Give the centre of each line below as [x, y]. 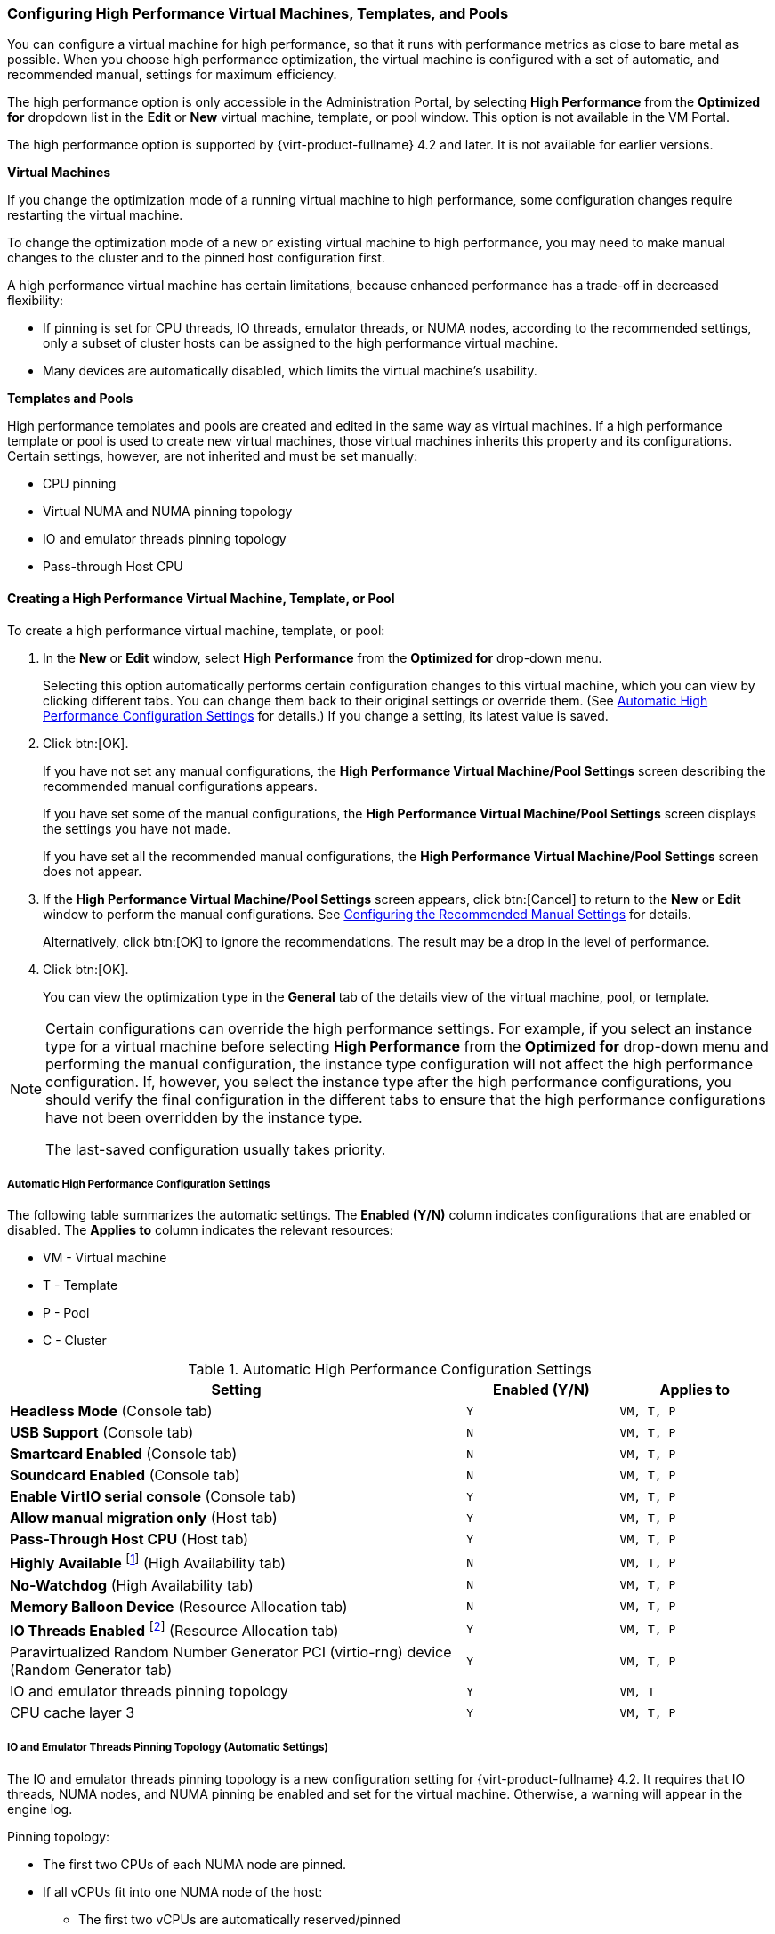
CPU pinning [80, 484]
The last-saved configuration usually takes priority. [216, 1149]
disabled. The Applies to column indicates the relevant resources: [200, 1230]
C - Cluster [75, 1341]
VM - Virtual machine [105, 1258]
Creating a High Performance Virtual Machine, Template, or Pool [201, 598]
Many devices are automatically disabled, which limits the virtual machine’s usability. [290, 371]
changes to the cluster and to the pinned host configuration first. [196, 258]
